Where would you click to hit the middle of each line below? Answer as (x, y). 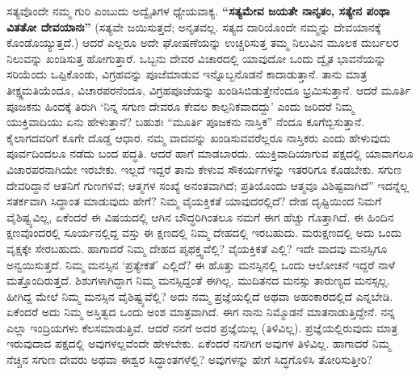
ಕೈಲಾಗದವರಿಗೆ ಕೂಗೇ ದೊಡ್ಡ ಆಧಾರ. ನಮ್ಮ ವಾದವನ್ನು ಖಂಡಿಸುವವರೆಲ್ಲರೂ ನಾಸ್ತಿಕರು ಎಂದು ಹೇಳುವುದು (199, 137)
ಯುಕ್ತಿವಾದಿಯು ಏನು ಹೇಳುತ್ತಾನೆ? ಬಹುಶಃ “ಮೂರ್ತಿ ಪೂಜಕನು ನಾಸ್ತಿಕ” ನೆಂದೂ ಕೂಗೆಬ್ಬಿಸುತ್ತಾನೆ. (186, 122)
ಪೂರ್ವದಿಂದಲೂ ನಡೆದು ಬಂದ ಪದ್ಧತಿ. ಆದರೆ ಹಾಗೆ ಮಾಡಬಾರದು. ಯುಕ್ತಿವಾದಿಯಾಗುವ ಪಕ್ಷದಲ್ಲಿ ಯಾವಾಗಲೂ (210, 153)
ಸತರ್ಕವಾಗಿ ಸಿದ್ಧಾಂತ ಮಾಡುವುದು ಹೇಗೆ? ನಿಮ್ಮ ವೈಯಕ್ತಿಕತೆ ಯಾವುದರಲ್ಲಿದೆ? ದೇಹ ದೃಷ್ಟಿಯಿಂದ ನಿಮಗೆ (194, 201)
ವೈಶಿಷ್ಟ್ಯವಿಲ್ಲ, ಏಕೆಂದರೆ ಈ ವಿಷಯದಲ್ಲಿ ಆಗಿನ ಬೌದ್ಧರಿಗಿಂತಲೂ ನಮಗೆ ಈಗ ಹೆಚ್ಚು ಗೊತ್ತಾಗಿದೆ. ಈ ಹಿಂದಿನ (200, 216)
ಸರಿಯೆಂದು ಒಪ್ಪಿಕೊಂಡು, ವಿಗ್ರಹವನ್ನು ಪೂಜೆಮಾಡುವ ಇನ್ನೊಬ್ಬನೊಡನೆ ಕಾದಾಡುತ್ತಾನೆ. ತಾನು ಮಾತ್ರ (187, 74)
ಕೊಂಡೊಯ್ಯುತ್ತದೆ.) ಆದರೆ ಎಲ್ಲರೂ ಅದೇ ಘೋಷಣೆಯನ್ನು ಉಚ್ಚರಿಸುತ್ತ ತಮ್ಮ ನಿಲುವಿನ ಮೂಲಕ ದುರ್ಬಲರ (203, 42)
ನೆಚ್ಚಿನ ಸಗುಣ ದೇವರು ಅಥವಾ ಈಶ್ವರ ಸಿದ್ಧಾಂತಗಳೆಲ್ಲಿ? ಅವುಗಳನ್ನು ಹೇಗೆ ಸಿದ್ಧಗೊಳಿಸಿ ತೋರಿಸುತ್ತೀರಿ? (189, 359)
